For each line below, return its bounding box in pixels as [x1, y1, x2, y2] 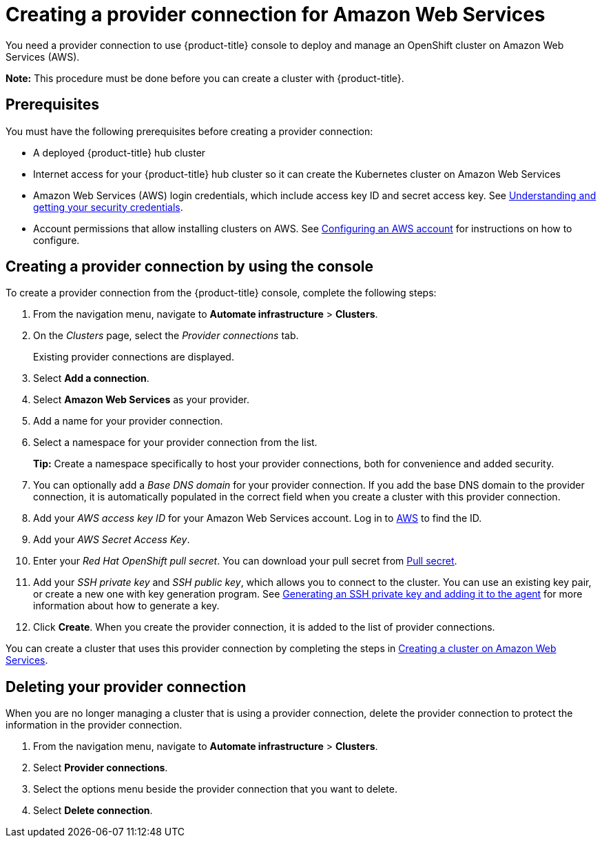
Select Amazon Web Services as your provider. [33, 394, 250, 406]
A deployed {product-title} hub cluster [33, 146, 206, 159]
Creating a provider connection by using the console [6, 258, 373, 276]
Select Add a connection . [33, 372, 149, 385]
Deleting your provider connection [6, 678, 247, 695]
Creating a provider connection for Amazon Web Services [6, 3, 546, 26]
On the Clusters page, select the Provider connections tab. [33, 329, 299, 342]
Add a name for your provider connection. [33, 415, 223, 427]
